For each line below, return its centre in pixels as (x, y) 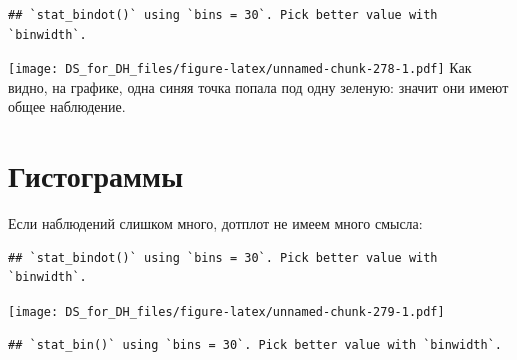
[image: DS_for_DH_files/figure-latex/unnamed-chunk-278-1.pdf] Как (240, 67)
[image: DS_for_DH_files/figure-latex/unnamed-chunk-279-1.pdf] (226, 311)
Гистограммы (95, 175)
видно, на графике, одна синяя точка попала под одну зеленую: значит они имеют (258, 86)
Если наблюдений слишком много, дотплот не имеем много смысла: (215, 223)
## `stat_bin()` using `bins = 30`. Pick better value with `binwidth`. (255, 344)
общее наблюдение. (67, 106)
